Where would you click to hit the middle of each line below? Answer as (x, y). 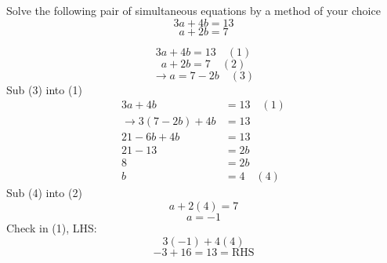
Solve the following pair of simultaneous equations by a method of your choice (193, 10)
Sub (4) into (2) (44, 193)
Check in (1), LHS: (52, 227)
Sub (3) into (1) (44, 89)
